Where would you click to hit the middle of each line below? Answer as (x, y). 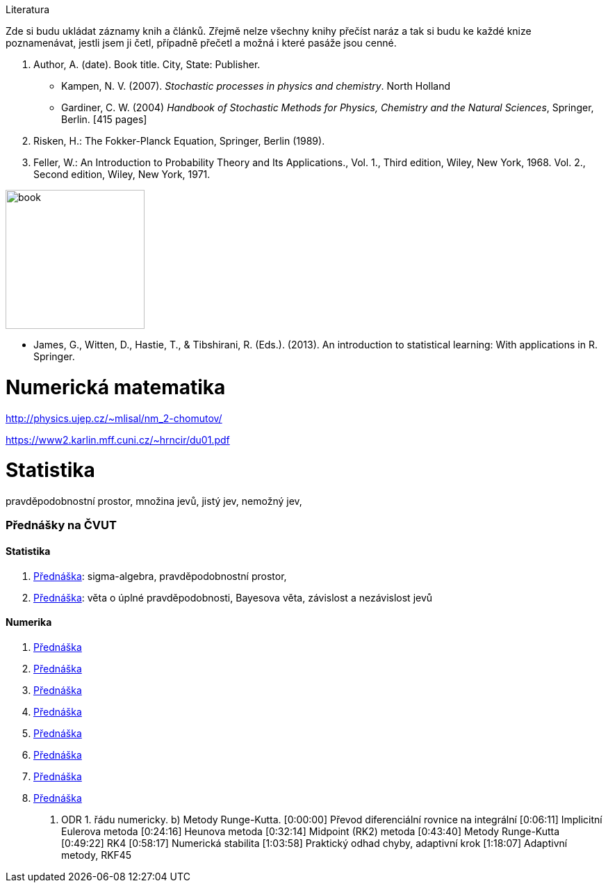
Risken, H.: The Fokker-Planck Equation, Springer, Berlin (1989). (179, 141)
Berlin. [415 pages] (104, 119)
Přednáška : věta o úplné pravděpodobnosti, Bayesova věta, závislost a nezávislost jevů (233, 597)
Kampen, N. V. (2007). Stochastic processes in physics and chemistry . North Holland (256, 86)
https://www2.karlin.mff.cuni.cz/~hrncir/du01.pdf (118, 439)
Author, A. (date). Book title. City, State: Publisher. (147, 64)
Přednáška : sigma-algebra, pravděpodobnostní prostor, (160, 576)
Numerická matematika (116, 387)
